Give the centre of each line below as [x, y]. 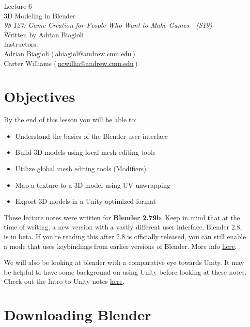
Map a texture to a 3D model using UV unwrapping [93, 185]
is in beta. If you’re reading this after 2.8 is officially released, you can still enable [125, 237]
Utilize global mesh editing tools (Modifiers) [81, 169]
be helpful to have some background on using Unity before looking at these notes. [125, 271]
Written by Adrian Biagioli [44, 34]
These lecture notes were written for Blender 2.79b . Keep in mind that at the [122, 217]
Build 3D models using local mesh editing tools [85, 152]
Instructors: [21, 44]
